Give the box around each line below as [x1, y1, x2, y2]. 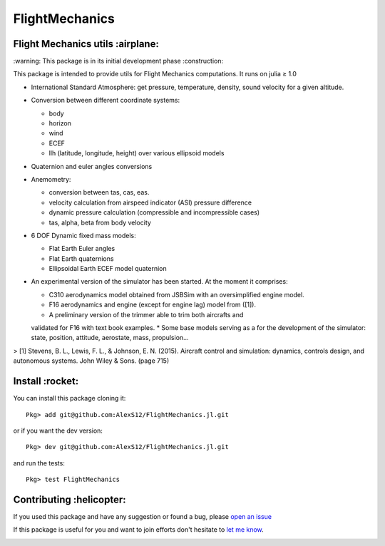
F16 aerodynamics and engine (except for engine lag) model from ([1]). [48, 300, 257, 309]
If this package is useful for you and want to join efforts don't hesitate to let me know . [13, 525, 264, 534]
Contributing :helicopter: [13, 493, 126, 505]
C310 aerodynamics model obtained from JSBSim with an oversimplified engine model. [48, 290, 304, 299]
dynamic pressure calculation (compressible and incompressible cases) [48, 208, 260, 217]
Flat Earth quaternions [48, 254, 114, 263]
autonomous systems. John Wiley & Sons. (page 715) [13, 356, 170, 365]
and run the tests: [13, 458, 66, 467]
